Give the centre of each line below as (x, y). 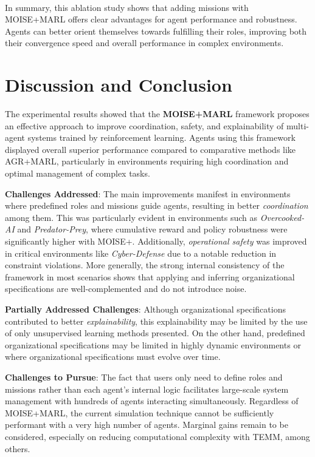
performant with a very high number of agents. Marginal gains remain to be (147, 425)
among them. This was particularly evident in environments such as (131, 217)
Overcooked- (282, 217)
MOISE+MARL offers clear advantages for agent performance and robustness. (151, 19)
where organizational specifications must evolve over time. (113, 357)
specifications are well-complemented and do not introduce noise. (126, 289)
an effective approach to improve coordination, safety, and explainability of (144, 125)
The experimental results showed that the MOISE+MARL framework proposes (157, 114)
